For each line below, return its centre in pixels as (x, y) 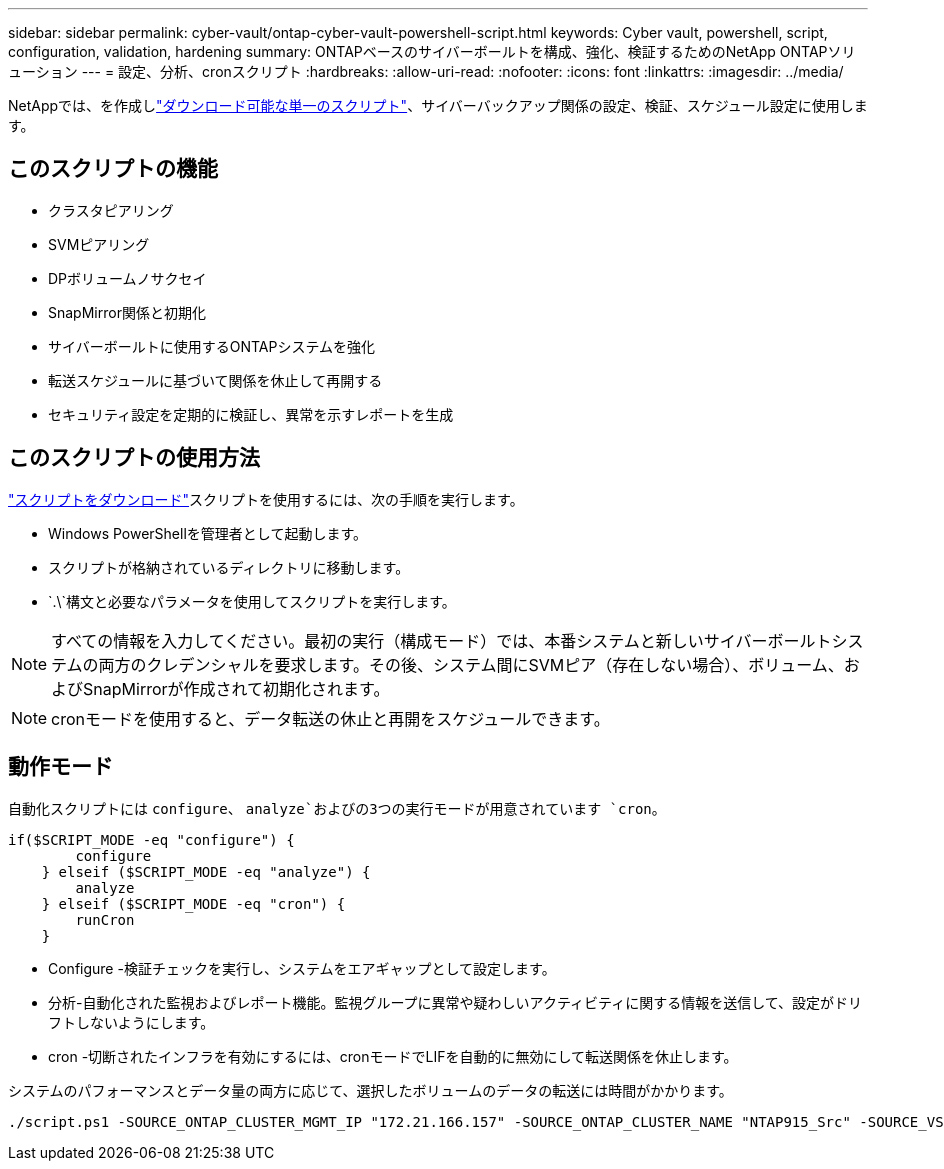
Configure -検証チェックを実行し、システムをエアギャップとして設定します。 (302, 968)
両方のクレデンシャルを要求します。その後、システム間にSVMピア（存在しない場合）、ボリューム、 (471, 664)
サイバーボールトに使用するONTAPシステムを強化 (211, 346)
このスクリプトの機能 (113, 169)
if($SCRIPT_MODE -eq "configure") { (151, 839)
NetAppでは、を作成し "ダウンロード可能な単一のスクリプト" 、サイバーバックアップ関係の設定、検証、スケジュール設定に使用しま (438, 105)
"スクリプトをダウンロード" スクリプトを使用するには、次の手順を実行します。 (266, 499)
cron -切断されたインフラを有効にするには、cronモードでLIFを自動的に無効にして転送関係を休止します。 (393, 1056)
